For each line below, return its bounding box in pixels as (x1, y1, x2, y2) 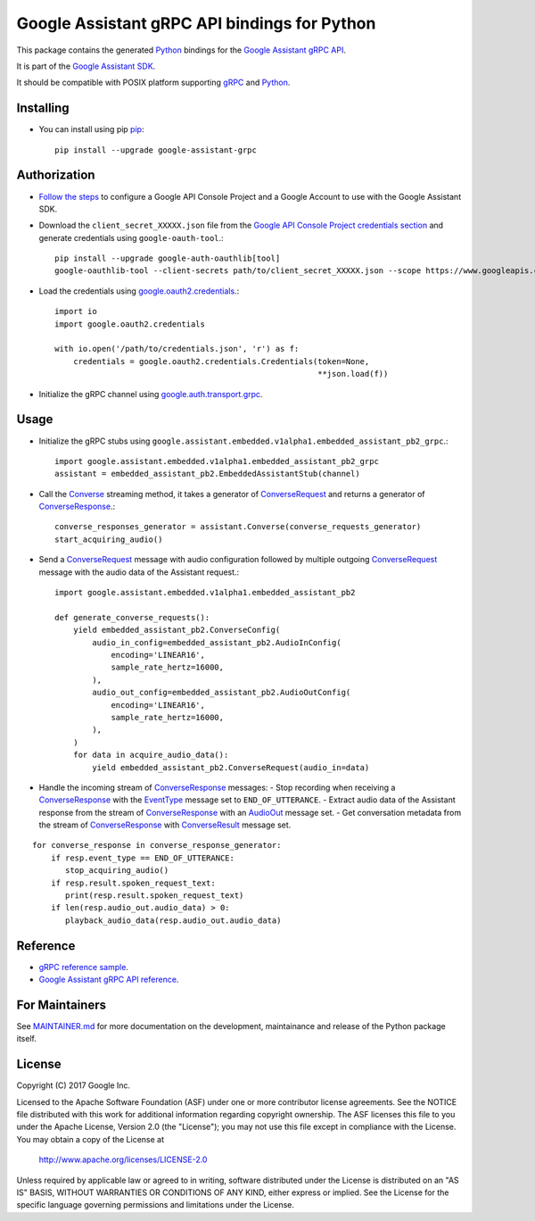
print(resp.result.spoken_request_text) (65, 891, 244, 901)
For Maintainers (16, 997, 107, 1012)
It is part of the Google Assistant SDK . (16, 61, 156, 71)
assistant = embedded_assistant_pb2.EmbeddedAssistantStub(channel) (54, 469, 360, 479)
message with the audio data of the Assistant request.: (38, 567, 240, 577)
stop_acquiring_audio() (65, 866, 169, 876)
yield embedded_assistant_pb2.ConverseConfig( (72, 625, 281, 635)
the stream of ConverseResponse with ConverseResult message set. (38, 819, 292, 830)
